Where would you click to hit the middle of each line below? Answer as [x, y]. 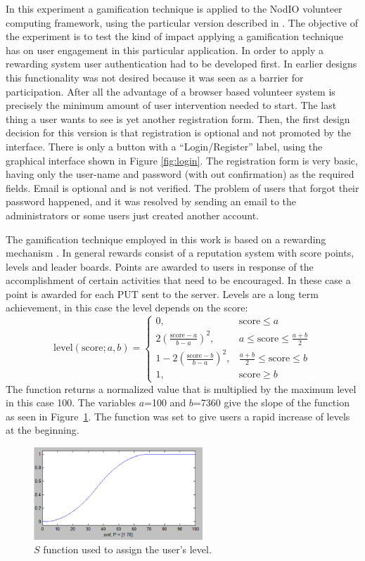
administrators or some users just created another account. [133, 215]
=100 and [165, 402]
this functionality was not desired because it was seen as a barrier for [155, 77]
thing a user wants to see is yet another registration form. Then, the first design [178, 118]
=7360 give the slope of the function [271, 402]
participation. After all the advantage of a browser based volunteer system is [171, 91]
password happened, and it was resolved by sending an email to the [151, 201]
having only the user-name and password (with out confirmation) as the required [180, 174]
